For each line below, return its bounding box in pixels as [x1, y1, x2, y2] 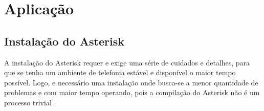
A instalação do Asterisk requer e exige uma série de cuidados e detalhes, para [4, 57, 250, 68]
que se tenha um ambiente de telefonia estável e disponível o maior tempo [4, 67, 236, 78]
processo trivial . [4, 97, 56, 107]
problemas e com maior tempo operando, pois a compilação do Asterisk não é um [4, 87, 260, 98]
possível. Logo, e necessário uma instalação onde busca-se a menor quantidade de [4, 77, 258, 87]
